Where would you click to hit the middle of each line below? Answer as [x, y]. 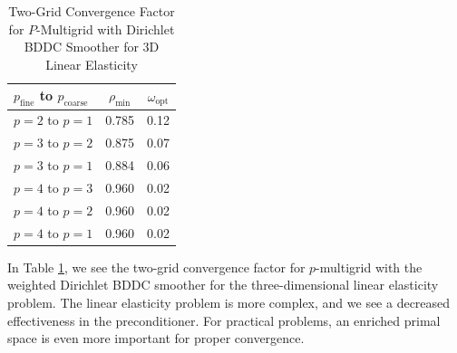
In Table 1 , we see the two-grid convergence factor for [156, 267]
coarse [76, 104]
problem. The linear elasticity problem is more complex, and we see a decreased [229, 302]
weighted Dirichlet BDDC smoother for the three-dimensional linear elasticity [223, 285]
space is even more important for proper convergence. [156, 338]
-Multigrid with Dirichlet [106, 29]
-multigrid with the [369, 267]
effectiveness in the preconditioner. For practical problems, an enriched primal [224, 320]
